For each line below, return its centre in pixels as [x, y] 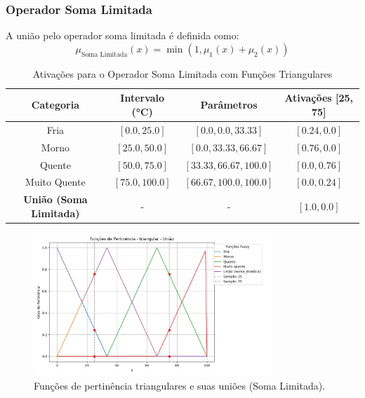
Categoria [55, 105]
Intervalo [142, 98]
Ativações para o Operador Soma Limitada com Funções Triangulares [182, 73]
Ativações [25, [319, 98]
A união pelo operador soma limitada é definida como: [122, 35]
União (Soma [55, 199]
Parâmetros [229, 105]
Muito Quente [55, 182]
